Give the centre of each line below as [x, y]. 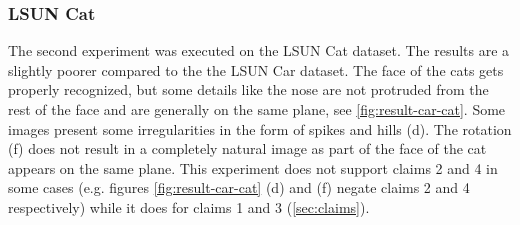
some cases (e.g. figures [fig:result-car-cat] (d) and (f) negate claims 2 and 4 [239, 187]
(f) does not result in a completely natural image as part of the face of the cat [247, 148]
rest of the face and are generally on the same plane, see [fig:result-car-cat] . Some [257, 109]
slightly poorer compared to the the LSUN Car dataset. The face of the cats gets [256, 69]
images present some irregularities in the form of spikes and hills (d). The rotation [260, 128]
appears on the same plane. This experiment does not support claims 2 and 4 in [253, 167]
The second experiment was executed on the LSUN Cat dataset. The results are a [259, 50]
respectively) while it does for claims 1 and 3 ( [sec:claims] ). [189, 206]
